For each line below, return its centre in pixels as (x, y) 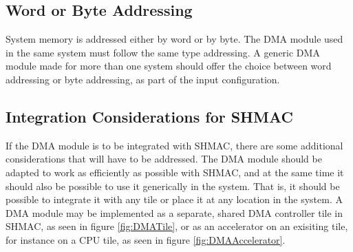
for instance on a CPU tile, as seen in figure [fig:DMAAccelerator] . (146, 239)
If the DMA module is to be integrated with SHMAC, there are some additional (174, 145)
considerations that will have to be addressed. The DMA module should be (164, 159)
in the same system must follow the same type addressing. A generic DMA (163, 52)
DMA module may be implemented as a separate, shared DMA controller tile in (174, 212)
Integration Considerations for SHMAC (149, 116)
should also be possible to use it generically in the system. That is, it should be (173, 186)
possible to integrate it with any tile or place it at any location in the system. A (174, 199)
